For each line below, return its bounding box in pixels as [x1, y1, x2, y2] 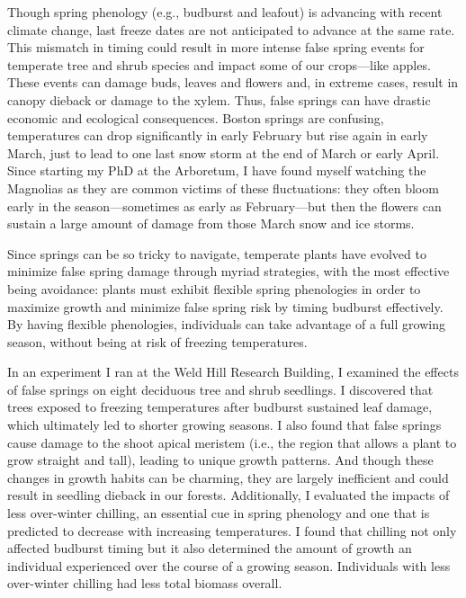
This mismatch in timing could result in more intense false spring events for [7, 38, 425, 57]
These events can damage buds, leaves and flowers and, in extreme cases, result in [7, 73, 459, 92]
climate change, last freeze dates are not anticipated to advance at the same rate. [7, 20, 455, 39]
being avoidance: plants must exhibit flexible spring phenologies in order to [7, 279, 421, 298]
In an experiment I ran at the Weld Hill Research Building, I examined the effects [7, 362, 459, 381]
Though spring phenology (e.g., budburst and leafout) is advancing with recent [7, 3, 443, 21]
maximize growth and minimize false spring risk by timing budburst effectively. [7, 297, 444, 316]
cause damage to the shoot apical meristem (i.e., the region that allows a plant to [7, 433, 457, 451]
